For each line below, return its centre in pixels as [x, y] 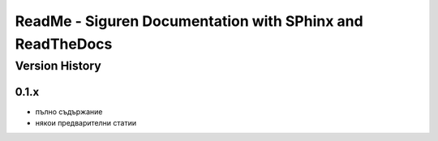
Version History [58, 66]
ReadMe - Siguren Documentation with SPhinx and [189, 21]
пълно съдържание [69, 111]
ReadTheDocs [64, 44]
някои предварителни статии [86, 122]
